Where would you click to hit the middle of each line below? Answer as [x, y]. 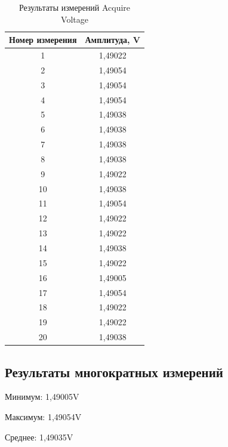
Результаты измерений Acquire [75, 7]
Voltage [75, 19]
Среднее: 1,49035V [39, 437]
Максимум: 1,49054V [43, 416]
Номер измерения [43, 40]
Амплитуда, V [113, 40]
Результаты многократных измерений [114, 372]
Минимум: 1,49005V [42, 397]
